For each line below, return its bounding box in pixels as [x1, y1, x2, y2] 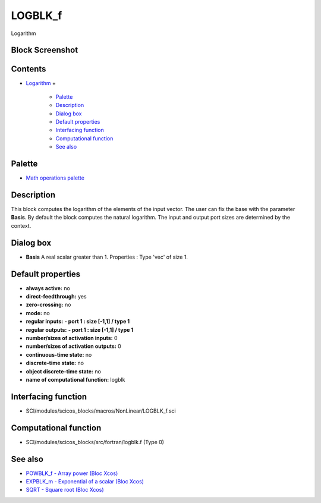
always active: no [26, 284, 71, 291]
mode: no [26, 309, 50, 316]
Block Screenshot [11, 45, 78, 55]
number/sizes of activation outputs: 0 [26, 342, 121, 350]
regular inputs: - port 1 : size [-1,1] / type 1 [26, 318, 130, 325]
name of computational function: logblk [26, 376, 125, 383]
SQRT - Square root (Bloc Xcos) [26, 486, 104, 493]
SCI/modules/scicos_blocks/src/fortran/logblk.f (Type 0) [26, 438, 165, 445]
